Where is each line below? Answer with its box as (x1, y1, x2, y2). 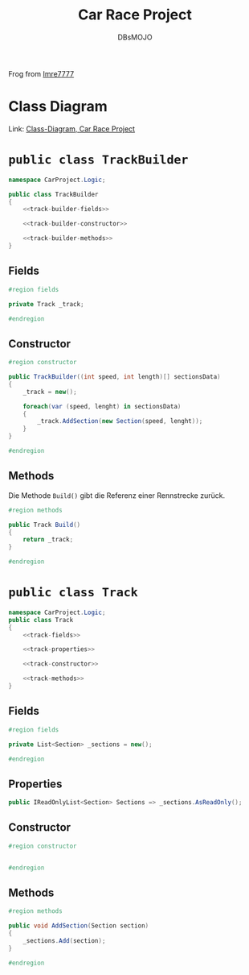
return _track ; (22, 536, 74, 544)
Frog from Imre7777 (8, 68, 75, 78)
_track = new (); (22, 388, 78, 396)
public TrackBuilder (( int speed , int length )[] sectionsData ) (8, 373, 221, 381)
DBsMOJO (117, 32, 153, 42)
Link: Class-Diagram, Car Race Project (8, 123, 135, 134)
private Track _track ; (8, 300, 84, 308)
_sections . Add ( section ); (22, 937, 106, 945)
